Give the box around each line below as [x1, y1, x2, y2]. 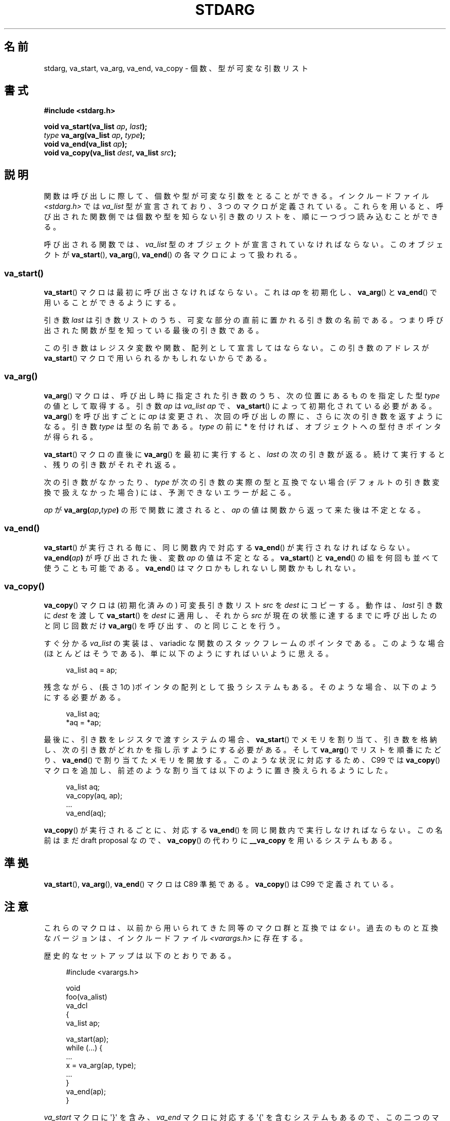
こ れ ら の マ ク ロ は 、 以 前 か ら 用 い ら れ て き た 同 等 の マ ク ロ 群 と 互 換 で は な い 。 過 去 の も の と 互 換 [44, 923, 438, 932]
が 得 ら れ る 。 [44, 432, 98, 441]
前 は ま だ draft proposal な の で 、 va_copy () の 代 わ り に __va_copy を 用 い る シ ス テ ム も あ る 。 [44, 836, 397, 845]
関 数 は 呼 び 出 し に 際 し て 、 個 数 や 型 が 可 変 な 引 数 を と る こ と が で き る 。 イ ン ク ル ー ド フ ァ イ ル [44, 191, 429, 201]
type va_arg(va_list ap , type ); [44, 131, 145, 140]
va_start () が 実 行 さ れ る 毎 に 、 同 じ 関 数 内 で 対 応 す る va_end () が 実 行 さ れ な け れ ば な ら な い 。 [44, 542, 414, 552]
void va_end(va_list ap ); [44, 139, 127, 149]
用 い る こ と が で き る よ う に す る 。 [44, 298, 180, 307]
